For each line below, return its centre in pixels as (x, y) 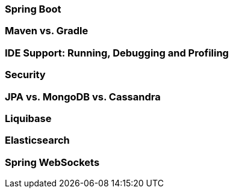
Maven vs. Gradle (47, 31)
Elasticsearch (37, 140)
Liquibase (28, 118)
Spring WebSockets (52, 162)
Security (25, 75)
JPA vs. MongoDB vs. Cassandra (83, 96)
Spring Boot (33, 9)
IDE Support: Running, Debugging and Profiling (117, 53)
